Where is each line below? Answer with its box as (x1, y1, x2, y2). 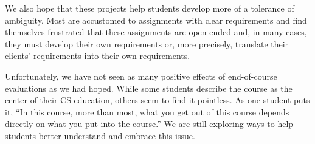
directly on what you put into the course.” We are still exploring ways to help (5, 117, 294, 130)
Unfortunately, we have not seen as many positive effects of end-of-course (5, 69, 277, 82)
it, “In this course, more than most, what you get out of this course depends (5, 105, 289, 118)
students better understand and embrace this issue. (5, 129, 195, 142)
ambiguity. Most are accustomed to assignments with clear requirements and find (5, 13, 307, 26)
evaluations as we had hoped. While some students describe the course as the (5, 81, 292, 94)
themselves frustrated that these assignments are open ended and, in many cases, (5, 26, 307, 38)
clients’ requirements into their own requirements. (5, 49, 190, 62)
